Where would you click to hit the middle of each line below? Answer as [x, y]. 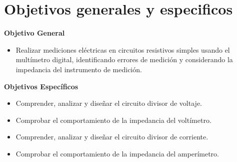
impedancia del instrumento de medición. [79, 69]
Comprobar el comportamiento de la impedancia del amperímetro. [117, 153]
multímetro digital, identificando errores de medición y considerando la [124, 59]
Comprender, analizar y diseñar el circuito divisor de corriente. [112, 137]
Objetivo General [34, 33]
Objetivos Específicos [41, 86]
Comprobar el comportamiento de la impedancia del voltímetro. [113, 120]
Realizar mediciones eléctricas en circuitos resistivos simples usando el [123, 49]
